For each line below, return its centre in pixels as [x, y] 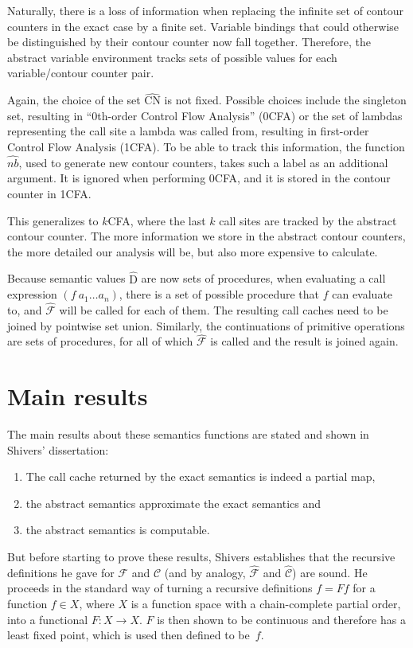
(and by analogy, [205, 572]
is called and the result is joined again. [304, 341]
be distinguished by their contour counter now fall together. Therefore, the [189, 42]
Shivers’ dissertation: [58, 449]
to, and [25, 309]
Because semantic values [66, 278]
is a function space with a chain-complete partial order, [266, 604]
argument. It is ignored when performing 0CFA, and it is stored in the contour [199, 178]
